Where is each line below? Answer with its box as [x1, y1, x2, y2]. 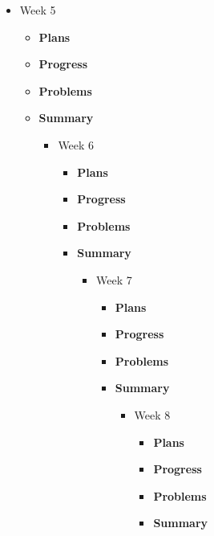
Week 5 [19, 2, 56, 18]
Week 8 [134, 406, 171, 423]
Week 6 [58, 136, 95, 153]
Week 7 [95, 271, 132, 288]
